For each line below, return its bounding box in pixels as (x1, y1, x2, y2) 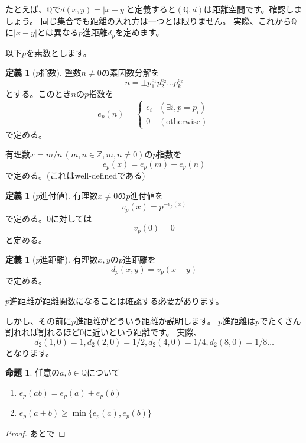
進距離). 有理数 (40, 253, 98, 266)
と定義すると (126, 3, 176, 15)
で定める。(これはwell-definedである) (5, 169, 145, 182)
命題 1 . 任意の (5, 366, 60, 379)
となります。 (5, 346, 54, 358)
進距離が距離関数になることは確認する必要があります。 (9, 295, 224, 307)
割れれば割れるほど (5, 326, 80, 338)
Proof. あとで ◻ (5, 426, 66, 439)
